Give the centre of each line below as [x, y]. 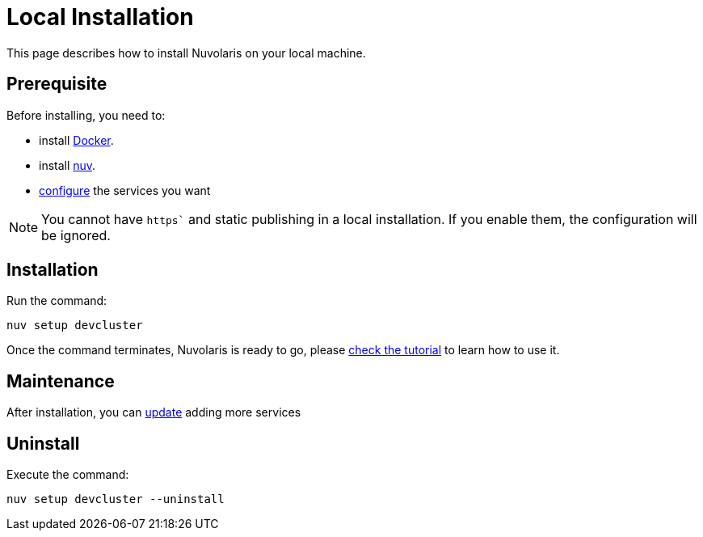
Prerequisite [57, 84]
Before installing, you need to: [86, 115]
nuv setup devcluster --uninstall [116, 499]
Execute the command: [68, 475]
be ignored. [76, 235]
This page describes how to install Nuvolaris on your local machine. [186, 53]
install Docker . [76, 140]
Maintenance [61, 381]
